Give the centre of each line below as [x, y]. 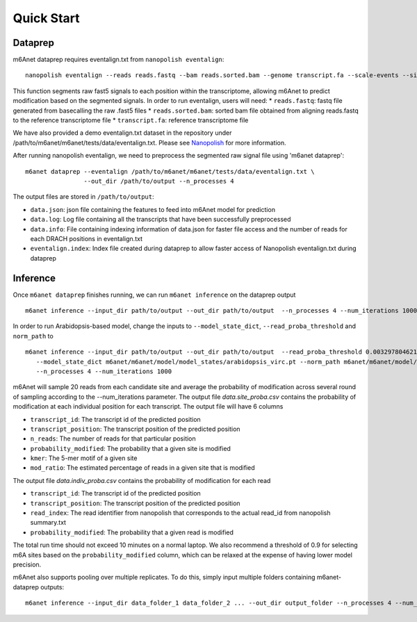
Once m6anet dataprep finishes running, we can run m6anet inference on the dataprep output [154, 295]
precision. [27, 564]
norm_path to [33, 336]
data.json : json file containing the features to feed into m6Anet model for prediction [153, 209]
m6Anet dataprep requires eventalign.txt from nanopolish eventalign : [118, 60]
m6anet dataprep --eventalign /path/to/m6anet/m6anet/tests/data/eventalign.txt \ [170, 171]
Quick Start [46, 18]
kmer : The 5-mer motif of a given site [84, 458]
